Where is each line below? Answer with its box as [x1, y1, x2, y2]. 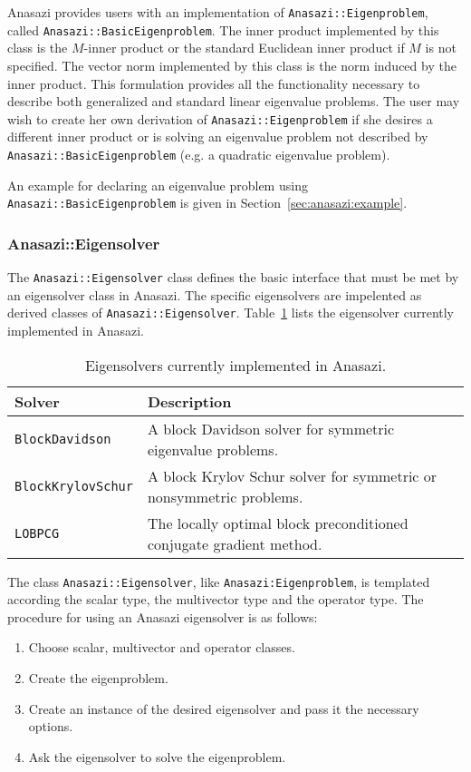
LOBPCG [14, 525, 60, 541]
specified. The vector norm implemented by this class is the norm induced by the [7, 55, 457, 74]
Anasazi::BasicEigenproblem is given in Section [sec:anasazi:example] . [7, 193, 408, 212]
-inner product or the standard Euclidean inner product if [83, 38, 405, 57]
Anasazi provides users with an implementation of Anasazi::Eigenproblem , [7, 3, 428, 21]
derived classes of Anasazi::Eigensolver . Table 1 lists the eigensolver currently [7, 303, 455, 322]
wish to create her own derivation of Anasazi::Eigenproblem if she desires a [7, 109, 433, 128]
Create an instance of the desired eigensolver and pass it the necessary [28, 699, 419, 718]
